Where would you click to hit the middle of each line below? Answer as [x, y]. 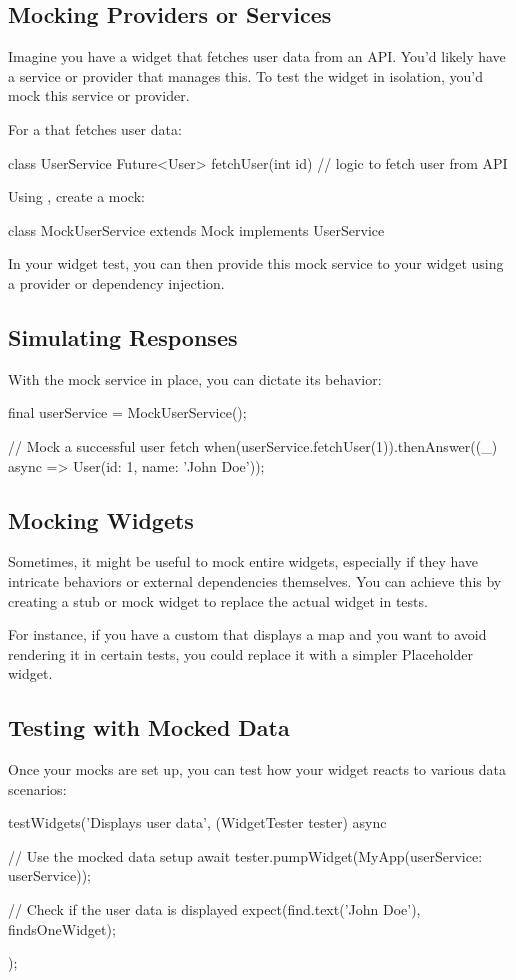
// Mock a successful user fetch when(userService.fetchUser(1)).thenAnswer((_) [253, 445]
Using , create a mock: [76, 196]
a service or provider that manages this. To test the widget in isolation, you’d [245, 75]
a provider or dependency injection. [116, 282]
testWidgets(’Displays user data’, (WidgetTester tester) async [197, 822]
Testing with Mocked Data [149, 727]
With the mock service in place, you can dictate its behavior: [195, 378]
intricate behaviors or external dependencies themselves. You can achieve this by [255, 580]
